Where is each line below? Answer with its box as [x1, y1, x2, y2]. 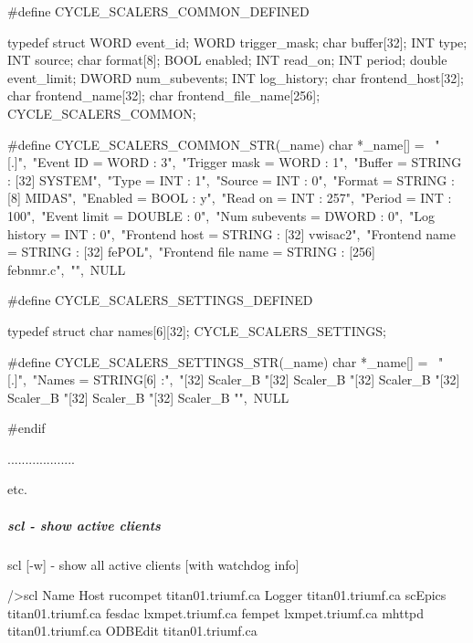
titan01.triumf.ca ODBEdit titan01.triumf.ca [7, 621, 258, 640]
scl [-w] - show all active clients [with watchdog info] [7, 554, 300, 574]
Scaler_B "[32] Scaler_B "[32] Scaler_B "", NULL [7, 387, 289, 406]
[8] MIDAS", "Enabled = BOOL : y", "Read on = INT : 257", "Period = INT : [7, 188, 452, 207]
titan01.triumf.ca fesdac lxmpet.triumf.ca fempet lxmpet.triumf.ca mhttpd [7, 603, 425, 622]
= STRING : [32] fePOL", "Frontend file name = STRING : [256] [7, 242, 375, 261]
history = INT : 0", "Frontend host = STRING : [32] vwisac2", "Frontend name [7, 224, 456, 243]
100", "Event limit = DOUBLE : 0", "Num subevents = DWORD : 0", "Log [7, 206, 436, 225]
